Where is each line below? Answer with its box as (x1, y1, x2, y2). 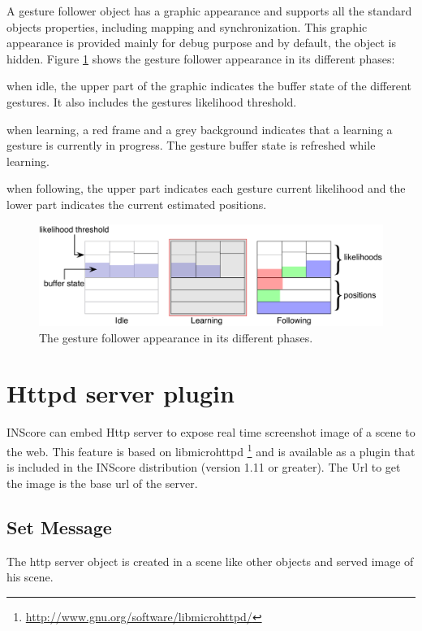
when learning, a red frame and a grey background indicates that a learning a (6, 120, 393, 137)
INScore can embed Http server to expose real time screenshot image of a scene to (6, 424, 416, 441)
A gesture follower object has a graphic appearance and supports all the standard (6, 2, 412, 19)
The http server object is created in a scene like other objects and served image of (6, 552, 414, 569)
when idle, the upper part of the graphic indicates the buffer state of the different (6, 77, 411, 94)
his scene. (6, 568, 54, 585)
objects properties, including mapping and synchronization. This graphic (6, 18, 368, 35)
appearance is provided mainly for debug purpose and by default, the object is (6, 34, 396, 51)
